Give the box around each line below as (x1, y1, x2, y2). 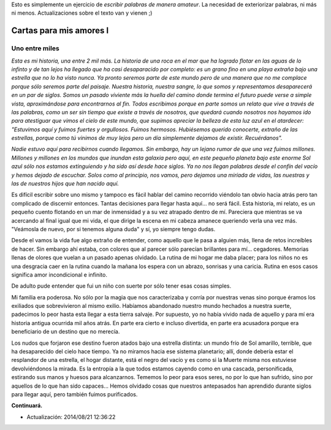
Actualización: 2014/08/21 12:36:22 (26, 413, 116, 420)
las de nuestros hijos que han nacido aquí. (11, 180, 120, 187)
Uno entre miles (11, 44, 59, 53)
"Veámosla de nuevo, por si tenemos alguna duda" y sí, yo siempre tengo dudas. (11, 225, 216, 232)
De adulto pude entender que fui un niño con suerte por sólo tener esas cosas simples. (11, 282, 232, 290)
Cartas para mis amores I (11, 25, 109, 36)
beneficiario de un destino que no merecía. (11, 328, 120, 336)
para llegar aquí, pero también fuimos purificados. (11, 391, 138, 398)
